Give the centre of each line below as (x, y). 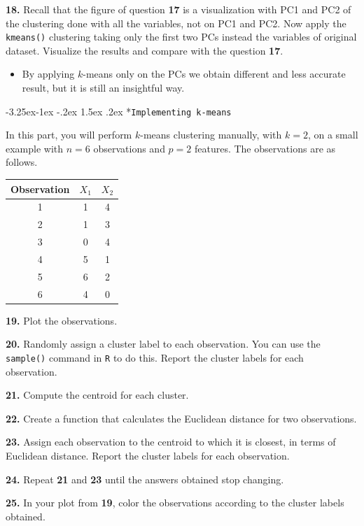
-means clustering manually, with (211, 135)
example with (35, 148)
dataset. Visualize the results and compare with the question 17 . (145, 50)
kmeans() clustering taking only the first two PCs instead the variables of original (181, 37)
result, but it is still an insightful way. (103, 88)
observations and (129, 148)
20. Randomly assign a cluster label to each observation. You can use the (163, 344)
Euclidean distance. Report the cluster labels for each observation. (148, 455)
